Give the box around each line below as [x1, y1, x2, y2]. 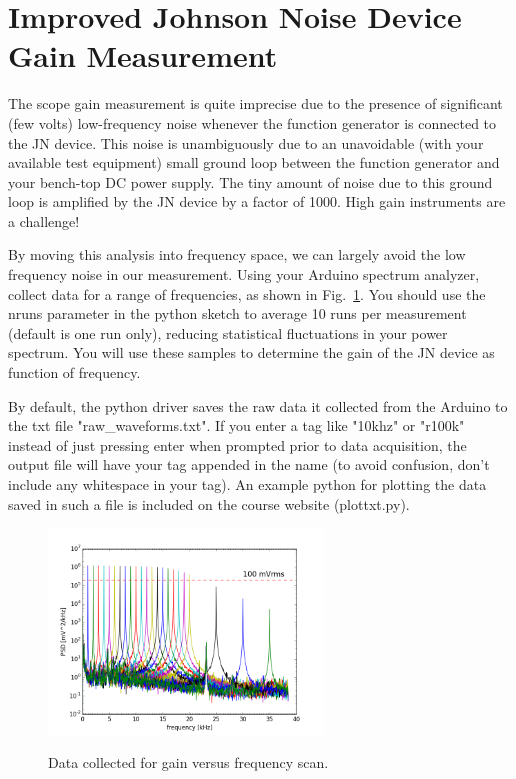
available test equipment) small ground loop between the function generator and [8, 152, 500, 173]
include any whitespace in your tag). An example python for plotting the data [8, 474, 487, 494]
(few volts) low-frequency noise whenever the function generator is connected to [8, 112, 497, 133]
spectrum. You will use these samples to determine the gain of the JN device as [8, 342, 495, 363]
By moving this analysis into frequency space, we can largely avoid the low [8, 244, 466, 265]
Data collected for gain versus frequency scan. [48, 752, 329, 773]
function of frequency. [8, 362, 141, 383]
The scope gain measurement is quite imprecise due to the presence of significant [8, 93, 503, 114]
